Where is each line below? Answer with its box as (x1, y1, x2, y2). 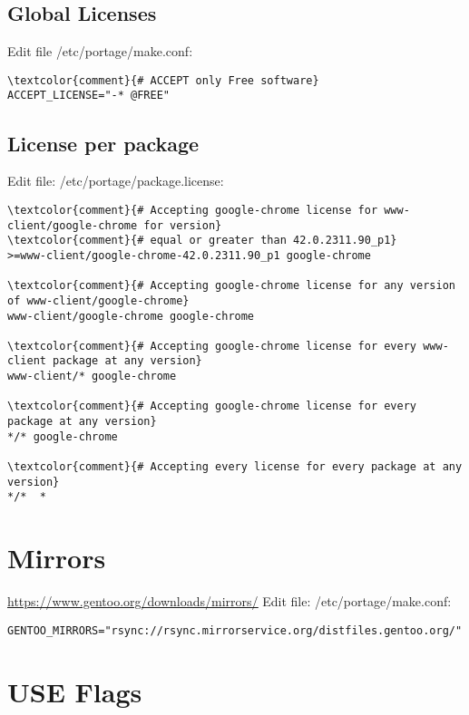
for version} (143, 218, 222, 232)
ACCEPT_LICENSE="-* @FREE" (7, 89, 170, 102)
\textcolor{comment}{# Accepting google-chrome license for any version (7, 279, 455, 293)
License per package (7, 129, 200, 157)
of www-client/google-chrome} (7, 294, 190, 307)
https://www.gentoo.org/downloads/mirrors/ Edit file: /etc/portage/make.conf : (7, 592, 452, 611)
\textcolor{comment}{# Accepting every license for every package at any (7, 460, 463, 474)
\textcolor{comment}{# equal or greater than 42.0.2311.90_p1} (7, 234, 397, 247)
